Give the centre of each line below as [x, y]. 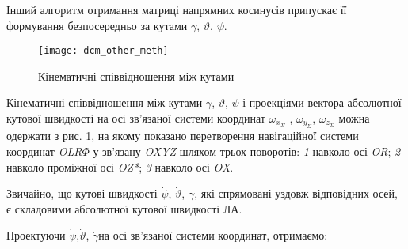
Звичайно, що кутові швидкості [82, 193]
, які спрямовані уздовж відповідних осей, [296, 193]
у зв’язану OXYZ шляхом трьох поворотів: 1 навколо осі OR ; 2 [247, 151]
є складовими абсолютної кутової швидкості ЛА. [124, 208]
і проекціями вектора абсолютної [322, 102]
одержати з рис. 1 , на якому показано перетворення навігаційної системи [183, 136]
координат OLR [44, 151]
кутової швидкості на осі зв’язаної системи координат [136, 118]
